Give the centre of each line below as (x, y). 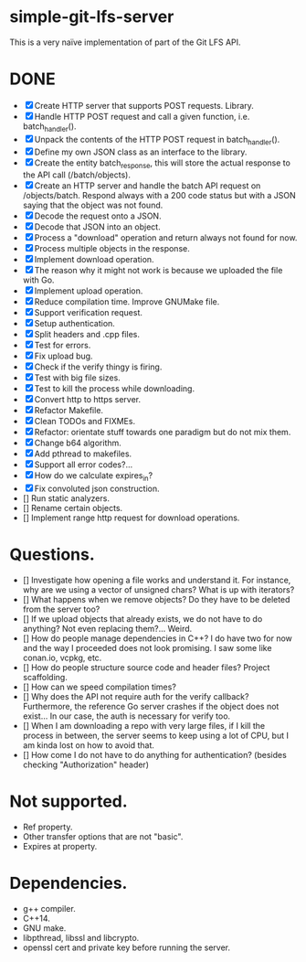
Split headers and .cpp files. (87, 335)
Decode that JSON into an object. (98, 227)
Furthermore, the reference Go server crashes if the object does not (151, 706)
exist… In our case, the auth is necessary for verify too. (127, 716)
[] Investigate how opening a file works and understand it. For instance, (157, 580)
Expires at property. (60, 846)
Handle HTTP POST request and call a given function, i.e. (142, 116)
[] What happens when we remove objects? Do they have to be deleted (156, 599)
